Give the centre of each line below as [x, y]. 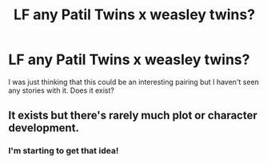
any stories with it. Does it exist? [61, 90]
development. [44, 128]
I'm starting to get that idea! [64, 151]
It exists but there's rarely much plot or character [133, 116]
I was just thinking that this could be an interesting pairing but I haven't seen [134, 82]
